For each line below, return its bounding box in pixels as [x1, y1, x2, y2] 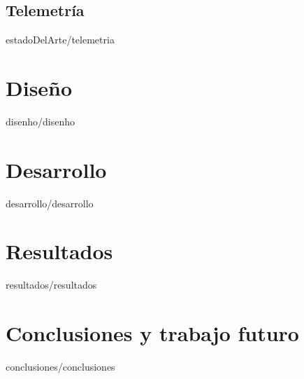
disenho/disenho [6, 113, 75, 128]
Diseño [6, 73, 73, 102]
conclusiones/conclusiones [6, 359, 115, 374]
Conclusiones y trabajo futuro [6, 319, 299, 347]
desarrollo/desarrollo [6, 195, 94, 210]
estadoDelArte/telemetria [6, 32, 115, 47]
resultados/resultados [6, 277, 97, 292]
